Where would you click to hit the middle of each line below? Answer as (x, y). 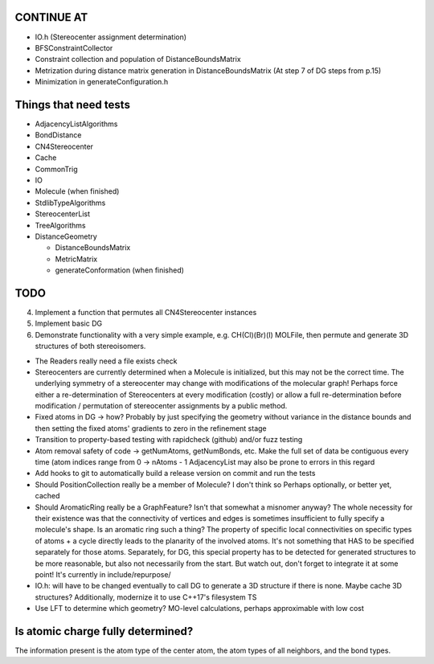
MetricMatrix (76, 259)
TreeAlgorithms (60, 225)
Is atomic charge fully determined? (104, 631)
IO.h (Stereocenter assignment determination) (111, 37)
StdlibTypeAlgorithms (70, 203)
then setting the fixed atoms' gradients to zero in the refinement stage (151, 428)
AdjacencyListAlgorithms (76, 124)
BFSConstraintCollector (74, 47)
